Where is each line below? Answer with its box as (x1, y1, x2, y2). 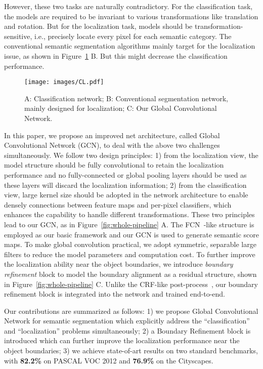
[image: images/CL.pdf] (24, 78, 104, 86)
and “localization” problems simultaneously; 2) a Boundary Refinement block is (4, 325, 251, 336)
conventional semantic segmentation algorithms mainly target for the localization (4, 40, 255, 51)
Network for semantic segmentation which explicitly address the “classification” (4, 315, 250, 326)
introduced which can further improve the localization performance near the (4, 335, 240, 346)
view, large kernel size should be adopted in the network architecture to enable (4, 189, 248, 200)
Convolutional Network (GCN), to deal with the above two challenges (4, 140, 220, 150)
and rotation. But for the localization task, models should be (4, 21, 193, 31)
